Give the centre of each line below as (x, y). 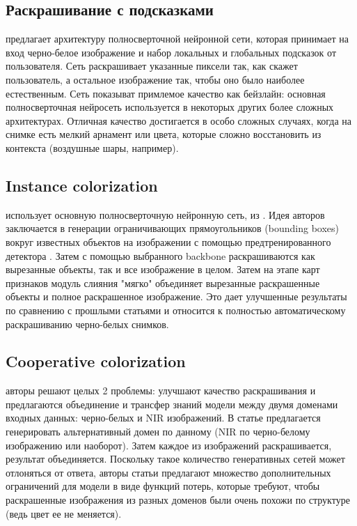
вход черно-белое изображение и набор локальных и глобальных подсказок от (171, 52)
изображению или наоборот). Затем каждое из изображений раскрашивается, (169, 445)
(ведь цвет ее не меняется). (64, 513)
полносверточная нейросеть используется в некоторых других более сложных (170, 107)
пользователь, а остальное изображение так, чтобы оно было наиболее (155, 79)
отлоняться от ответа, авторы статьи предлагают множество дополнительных (168, 472)
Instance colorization (82, 185)
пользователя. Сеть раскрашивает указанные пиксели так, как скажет (152, 66)
